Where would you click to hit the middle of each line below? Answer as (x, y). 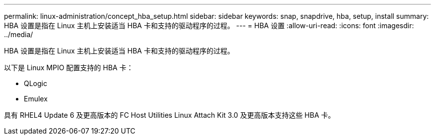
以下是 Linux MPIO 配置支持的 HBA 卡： (69, 68)
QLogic (36, 83)
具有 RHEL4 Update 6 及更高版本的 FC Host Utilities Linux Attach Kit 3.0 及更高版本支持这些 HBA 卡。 (170, 115)
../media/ (19, 34)
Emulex (36, 99)
